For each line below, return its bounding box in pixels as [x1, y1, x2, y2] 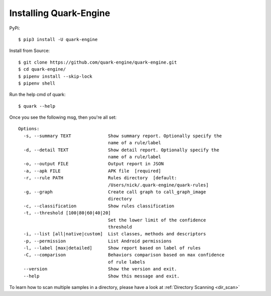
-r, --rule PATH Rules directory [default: [23, 175, 177, 181]
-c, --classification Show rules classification [23, 203, 175, 209]
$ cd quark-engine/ [18, 67, 66, 72]
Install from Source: [9, 48, 50, 54]
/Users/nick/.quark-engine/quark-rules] [108, 182, 209, 188]
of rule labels [108, 259, 146, 265]
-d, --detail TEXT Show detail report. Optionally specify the [23, 147, 219, 153]
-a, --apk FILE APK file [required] [23, 168, 162, 174]
